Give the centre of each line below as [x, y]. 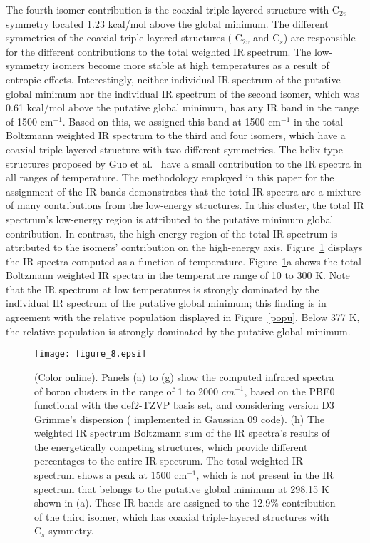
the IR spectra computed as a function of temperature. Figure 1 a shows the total [184, 261]
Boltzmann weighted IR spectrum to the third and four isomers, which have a [176, 135]
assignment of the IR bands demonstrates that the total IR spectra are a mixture [183, 191]
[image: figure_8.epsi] [91, 354]
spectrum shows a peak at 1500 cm [111, 475]
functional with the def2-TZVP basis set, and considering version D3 [184, 405]
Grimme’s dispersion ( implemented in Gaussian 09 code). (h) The [180, 418]
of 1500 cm [30, 121]
